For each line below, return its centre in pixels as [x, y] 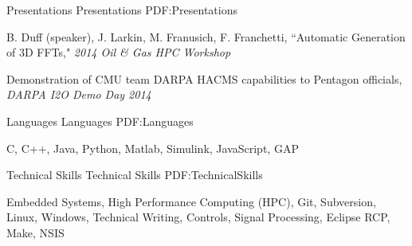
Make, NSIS [35, 232]
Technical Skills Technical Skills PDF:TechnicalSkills [135, 175]
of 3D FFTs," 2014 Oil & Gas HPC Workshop [119, 52]
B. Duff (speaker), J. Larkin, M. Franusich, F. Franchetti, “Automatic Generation [206, 36]
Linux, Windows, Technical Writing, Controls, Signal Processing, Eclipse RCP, [198, 217]
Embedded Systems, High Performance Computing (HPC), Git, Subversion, [191, 201]
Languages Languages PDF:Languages [100, 121]
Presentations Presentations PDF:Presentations [122, 10]
